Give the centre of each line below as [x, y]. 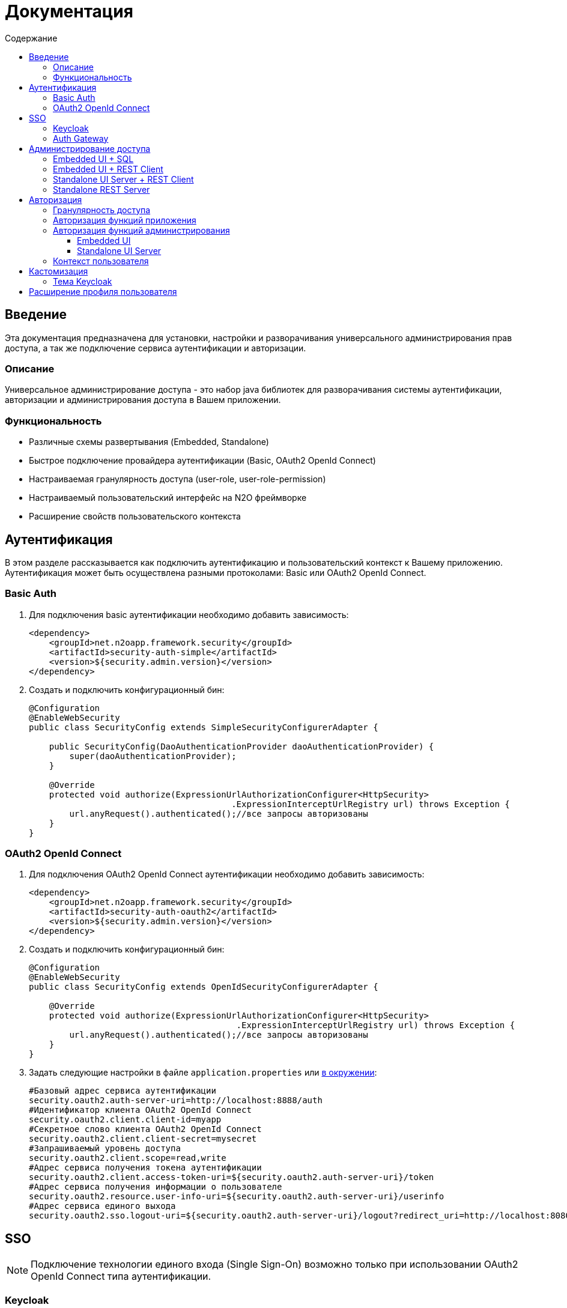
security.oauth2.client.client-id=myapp [125, 1120]
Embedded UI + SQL [93, 159]
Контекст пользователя [101, 261]
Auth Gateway [81, 138]
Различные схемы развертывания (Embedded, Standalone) [149, 442]
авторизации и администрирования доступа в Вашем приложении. [143, 400]
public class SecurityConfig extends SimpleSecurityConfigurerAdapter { [204, 727]
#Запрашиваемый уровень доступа [105, 1149]
